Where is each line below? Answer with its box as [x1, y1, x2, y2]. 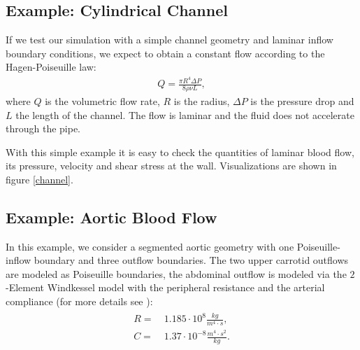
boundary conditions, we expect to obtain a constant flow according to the [6, 45, 325, 60]
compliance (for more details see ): [6, 294, 153, 309]
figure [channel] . [6, 171, 73, 186]
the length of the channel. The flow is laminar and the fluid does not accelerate [15, 107, 354, 122]
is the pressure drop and [250, 93, 354, 108]
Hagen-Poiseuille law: [6, 59, 96, 74]
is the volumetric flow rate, [45, 93, 160, 108]
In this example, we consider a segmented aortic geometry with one [6, 239, 294, 253]
